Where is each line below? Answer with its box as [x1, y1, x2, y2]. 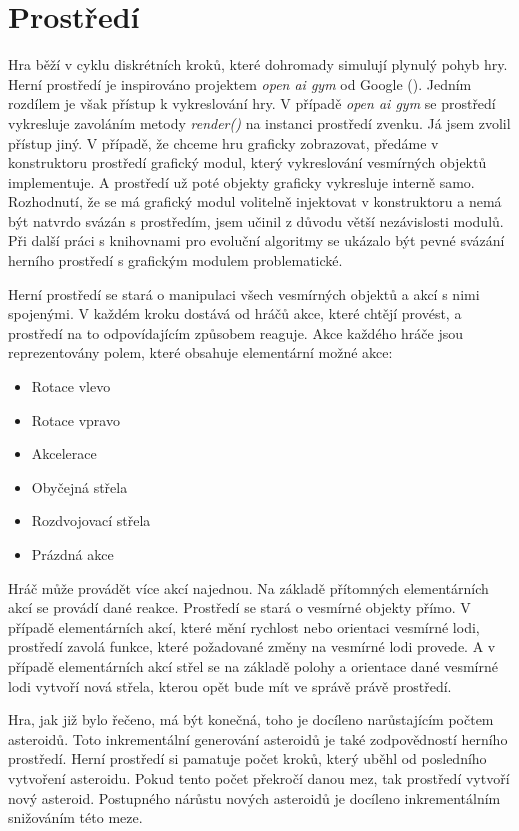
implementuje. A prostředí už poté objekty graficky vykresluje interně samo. [8, 171, 475, 192]
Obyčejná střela [31, 476, 128, 497]
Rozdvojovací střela [31, 510, 151, 531]
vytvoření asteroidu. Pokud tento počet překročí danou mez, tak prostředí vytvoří [8, 767, 510, 788]
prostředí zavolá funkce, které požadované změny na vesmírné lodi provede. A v [8, 636, 496, 657]
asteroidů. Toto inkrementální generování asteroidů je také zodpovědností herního [8, 728, 508, 749]
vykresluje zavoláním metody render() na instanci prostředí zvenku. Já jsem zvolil [8, 112, 511, 133]
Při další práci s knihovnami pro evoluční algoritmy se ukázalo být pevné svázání [8, 230, 505, 251]
